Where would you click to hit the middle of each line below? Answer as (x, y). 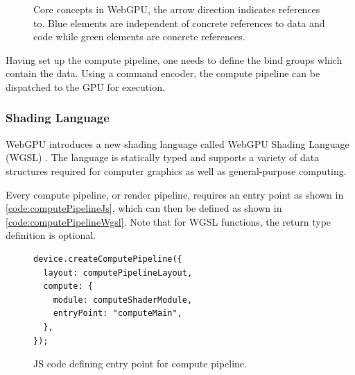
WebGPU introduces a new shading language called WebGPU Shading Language (177, 143)
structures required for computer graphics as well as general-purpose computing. (176, 170)
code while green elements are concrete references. (139, 36)
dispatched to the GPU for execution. (85, 86)
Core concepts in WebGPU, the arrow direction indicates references (177, 9)
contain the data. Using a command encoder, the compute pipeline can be (163, 73)
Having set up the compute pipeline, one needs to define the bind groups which (174, 59)
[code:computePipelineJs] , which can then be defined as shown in (144, 208)
